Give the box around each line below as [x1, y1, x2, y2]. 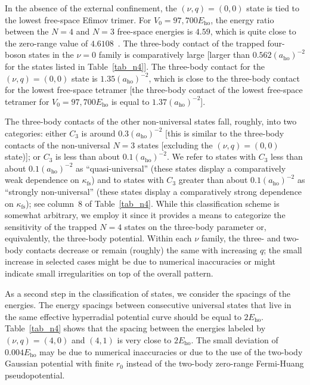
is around [81, 126, 116, 139]
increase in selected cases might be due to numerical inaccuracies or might [5, 255, 275, 268]
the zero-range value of [5, 36, 88, 49]
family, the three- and [201, 232, 281, 244]
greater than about [178, 173, 248, 186]
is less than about [55, 150, 120, 163]
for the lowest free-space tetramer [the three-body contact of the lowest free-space [5, 83, 303, 96]
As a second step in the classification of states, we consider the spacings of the [5, 287, 291, 299]
